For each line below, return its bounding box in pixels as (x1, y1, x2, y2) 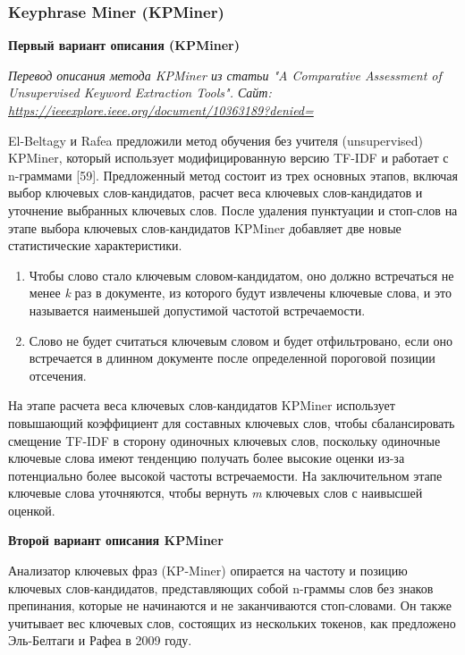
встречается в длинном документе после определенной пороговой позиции (29, 348, 435, 367)
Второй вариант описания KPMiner (8, 531, 224, 550)
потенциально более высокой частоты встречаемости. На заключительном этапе (8, 466, 443, 484)
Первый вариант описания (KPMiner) (8, 36, 240, 55)
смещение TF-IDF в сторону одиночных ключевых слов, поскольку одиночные (8, 431, 441, 449)
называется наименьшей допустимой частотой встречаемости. (29, 300, 366, 319)
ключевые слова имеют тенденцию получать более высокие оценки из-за (8, 449, 405, 467)
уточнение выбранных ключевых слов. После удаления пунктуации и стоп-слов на (8, 200, 458, 219)
